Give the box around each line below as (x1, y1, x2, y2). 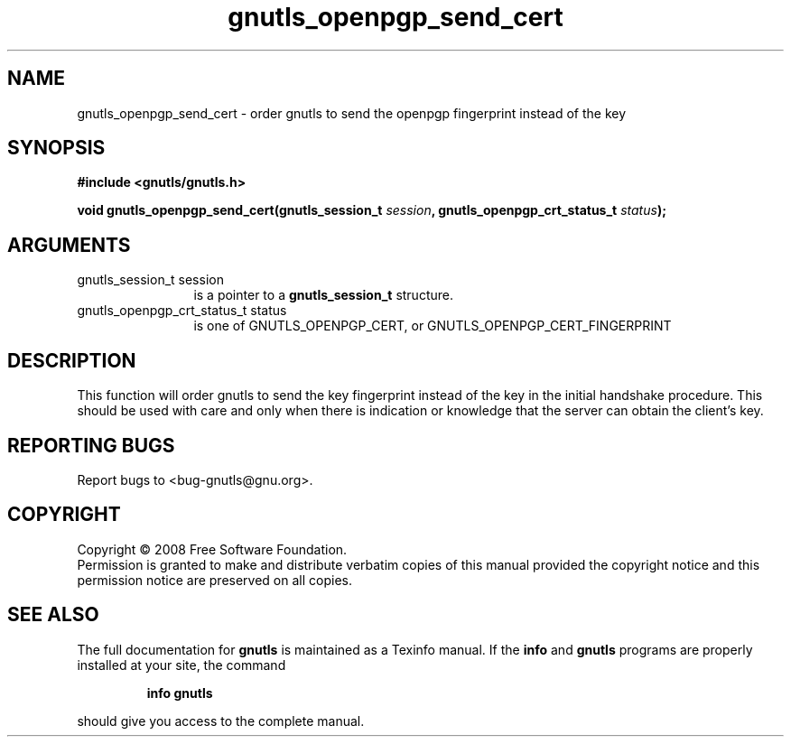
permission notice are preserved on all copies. (77, 572, 352, 588)
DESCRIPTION (7, 349, 136, 372)
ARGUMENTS (7, 233, 131, 256)
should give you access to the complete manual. (77, 712, 365, 729)
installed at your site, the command (77, 656, 286, 673)
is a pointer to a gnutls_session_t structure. (193, 287, 453, 303)
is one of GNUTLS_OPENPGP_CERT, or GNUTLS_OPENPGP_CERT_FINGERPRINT (193, 318, 672, 334)
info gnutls (146, 684, 213, 701)
